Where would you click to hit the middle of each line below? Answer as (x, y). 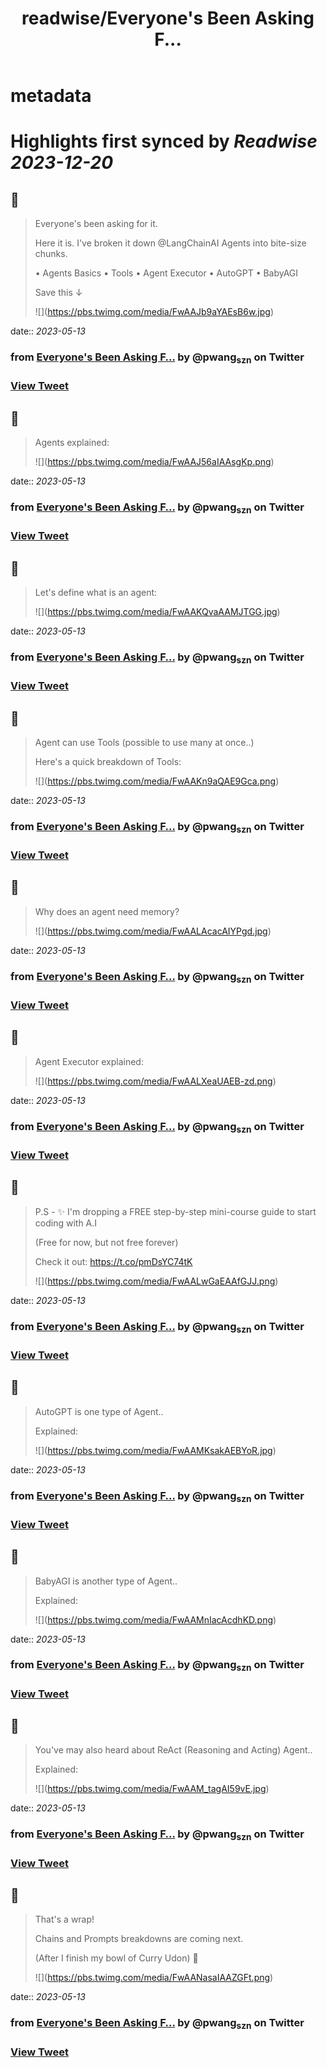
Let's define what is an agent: (96, 593)
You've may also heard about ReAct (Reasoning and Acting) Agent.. (173, 1750)
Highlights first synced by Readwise (164, 141)
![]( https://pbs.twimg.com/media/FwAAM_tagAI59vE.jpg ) (152, 1789)
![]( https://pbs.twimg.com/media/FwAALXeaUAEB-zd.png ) (155, 1081)
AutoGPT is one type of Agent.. (99, 1411)
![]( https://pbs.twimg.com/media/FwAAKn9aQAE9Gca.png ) (157, 781)
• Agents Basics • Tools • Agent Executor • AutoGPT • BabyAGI (166, 273)
